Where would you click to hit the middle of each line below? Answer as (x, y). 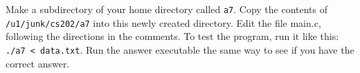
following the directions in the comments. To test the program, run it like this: (172, 36)
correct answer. (38, 63)
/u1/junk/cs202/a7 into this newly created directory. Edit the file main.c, (163, 22)
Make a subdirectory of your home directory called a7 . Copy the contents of (167, 9)
